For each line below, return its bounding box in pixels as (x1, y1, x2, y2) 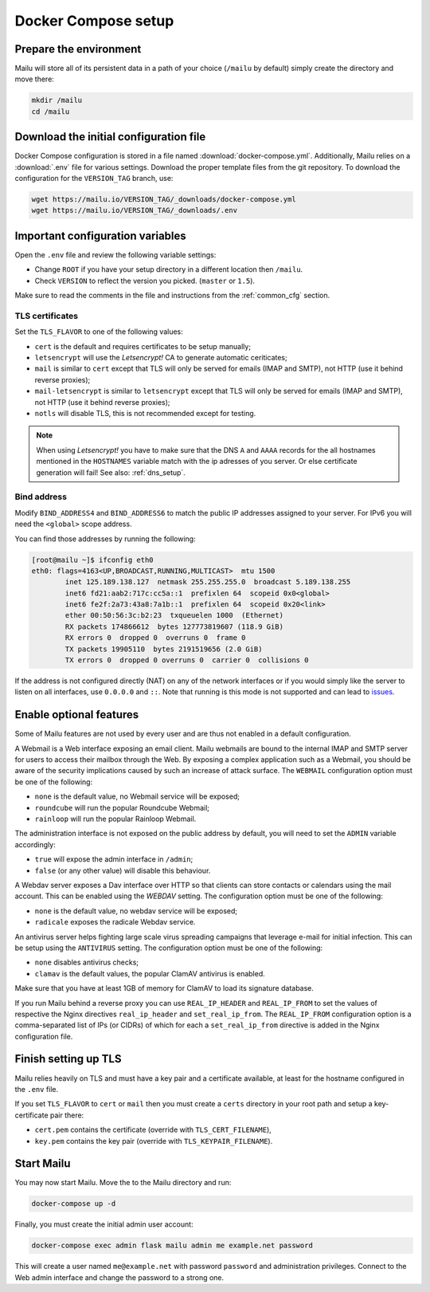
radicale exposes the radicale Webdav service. (34, 917, 196, 927)
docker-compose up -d (31, 1200, 116, 1208)
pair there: (49, 1110, 84, 1120)
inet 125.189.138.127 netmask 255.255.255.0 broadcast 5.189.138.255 (64, 578, 351, 587)
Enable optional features (14, 708, 139, 721)
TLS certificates (14, 310, 79, 321)
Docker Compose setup (14, 12, 174, 29)
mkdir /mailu (31, 96, 83, 105)
